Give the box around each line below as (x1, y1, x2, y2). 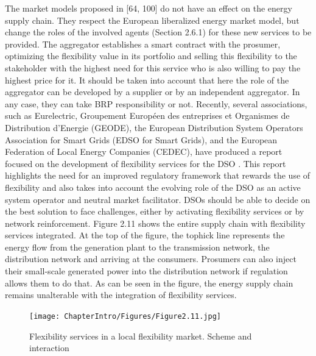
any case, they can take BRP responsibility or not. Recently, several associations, (5, 97, 307, 110)
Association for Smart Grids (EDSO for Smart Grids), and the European (5, 133, 278, 146)
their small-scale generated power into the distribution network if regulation (5, 265, 288, 277)
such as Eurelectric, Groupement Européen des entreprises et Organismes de (5, 109, 290, 122)
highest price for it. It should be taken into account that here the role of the (5, 73, 289, 86)
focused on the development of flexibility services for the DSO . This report (5, 157, 286, 169)
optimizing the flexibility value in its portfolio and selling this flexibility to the (5, 49, 297, 62)
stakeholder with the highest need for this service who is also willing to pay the (5, 61, 301, 74)
